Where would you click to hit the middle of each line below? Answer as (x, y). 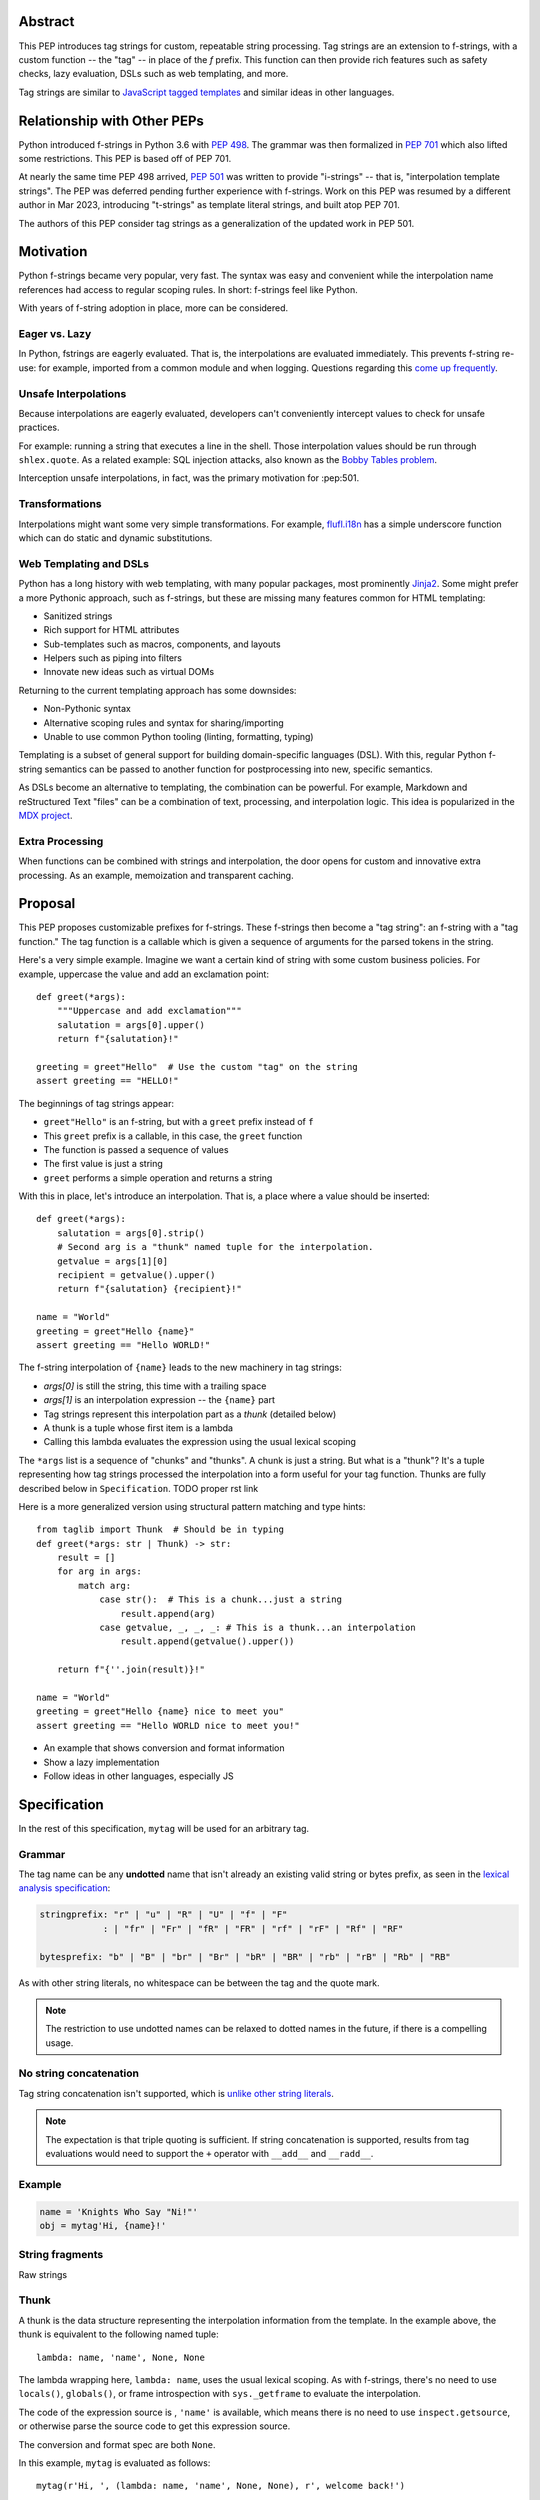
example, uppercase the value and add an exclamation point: (144, 974)
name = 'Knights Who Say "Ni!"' (119, 2211)
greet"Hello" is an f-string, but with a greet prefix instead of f (178, 1122)
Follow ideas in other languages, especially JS (138, 1776)
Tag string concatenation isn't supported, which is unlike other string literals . (176, 2093)
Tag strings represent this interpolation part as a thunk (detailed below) (190, 1414)
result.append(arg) (168, 1613)
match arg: (105, 1585)
